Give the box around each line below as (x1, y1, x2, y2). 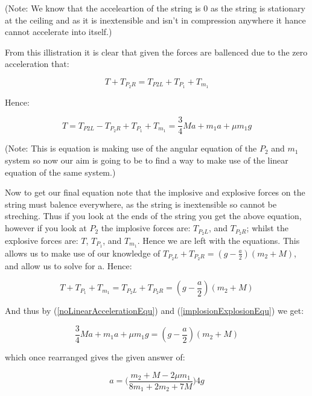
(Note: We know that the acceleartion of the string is (5, 2, 201, 14)
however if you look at (5, 222, 87, 234)
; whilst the (246, 222, 288, 234)
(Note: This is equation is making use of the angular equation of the (5, 142, 257, 155)
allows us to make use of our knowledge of (5, 246, 161, 259)
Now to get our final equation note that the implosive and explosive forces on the (5, 186, 305, 199)
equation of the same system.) (5, 165, 116, 178)
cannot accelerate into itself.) (5, 25, 112, 38)
